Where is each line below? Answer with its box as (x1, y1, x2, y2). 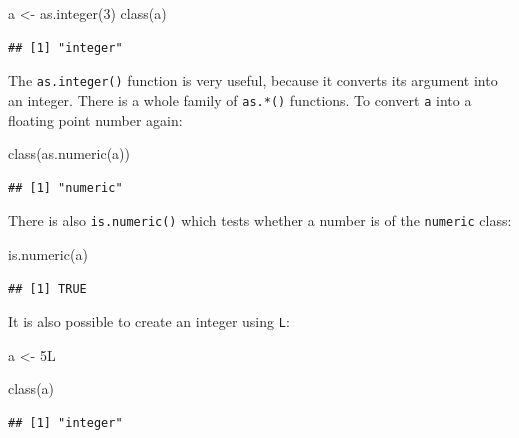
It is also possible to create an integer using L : (8, 311, 290, 332)
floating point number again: (8, 109, 183, 130)
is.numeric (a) (8, 243, 88, 264)
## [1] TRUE (8, 281, 87, 296)
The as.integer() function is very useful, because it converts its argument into (8, 70, 498, 91)
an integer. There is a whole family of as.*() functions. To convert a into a (8, 89, 472, 110)
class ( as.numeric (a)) (8, 143, 130, 164)
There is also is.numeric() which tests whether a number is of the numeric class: (8, 210, 512, 231)
